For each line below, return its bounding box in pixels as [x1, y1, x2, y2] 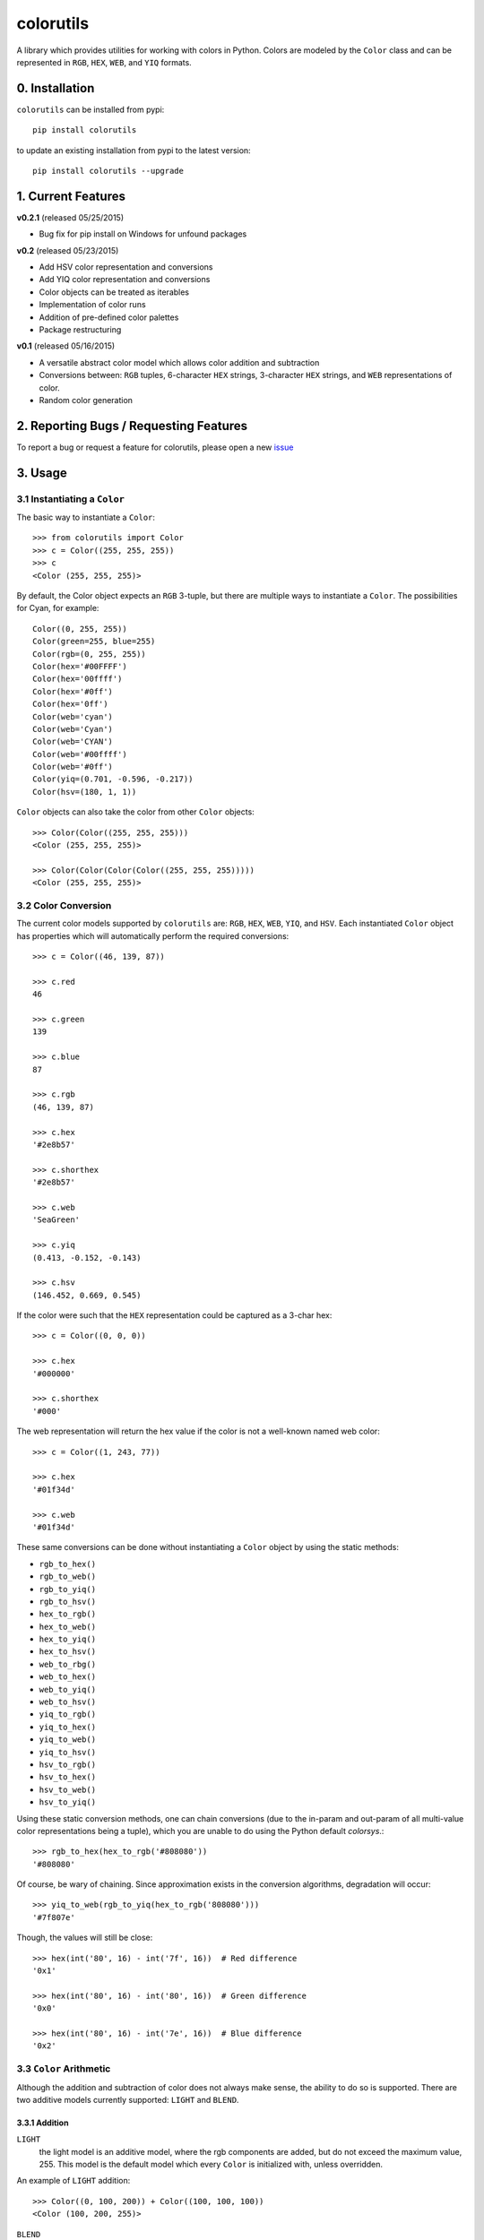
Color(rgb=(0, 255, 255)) [32, 649, 147, 659]
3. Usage [16, 465, 67, 480]
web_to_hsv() [39, 1697, 97, 1707]
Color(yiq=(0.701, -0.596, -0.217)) [32, 774, 194, 784]
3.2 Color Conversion [16, 899, 112, 911]
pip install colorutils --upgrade [32, 166, 184, 177]
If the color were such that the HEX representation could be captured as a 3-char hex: [16, 1310, 333, 1321]
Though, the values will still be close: [16, 1932, 153, 1943]
